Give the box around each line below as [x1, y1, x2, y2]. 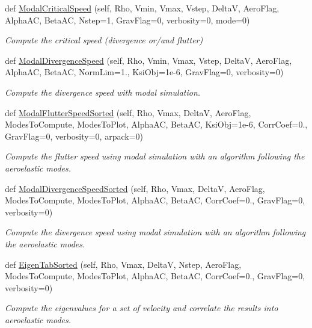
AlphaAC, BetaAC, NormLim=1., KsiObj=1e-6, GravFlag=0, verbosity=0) [5, 66, 284, 78]
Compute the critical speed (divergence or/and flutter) [5, 34, 203, 46]
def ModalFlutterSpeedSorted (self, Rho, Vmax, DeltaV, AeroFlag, [5, 106, 251, 119]
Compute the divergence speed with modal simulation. [5, 85, 201, 98]
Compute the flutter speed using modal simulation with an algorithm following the [5, 150, 305, 162]
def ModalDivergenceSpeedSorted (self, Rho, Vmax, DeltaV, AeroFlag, [5, 182, 265, 194]
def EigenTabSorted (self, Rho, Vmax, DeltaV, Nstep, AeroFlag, [5, 258, 242, 270]
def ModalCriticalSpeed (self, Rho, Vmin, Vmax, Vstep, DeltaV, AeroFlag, [5, 2, 280, 14]
